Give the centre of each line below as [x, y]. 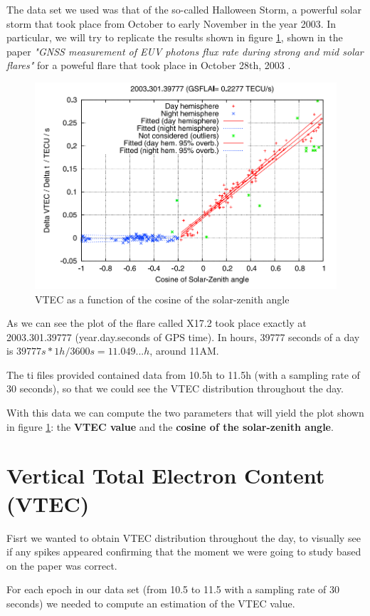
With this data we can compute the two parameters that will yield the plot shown [185, 413]
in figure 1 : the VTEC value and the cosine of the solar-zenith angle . [170, 426]
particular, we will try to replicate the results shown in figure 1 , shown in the [175, 37]
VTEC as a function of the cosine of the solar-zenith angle [162, 299]
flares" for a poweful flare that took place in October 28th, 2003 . [149, 65]
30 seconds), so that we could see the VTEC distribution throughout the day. [175, 388]
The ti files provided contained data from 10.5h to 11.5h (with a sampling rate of [183, 374]
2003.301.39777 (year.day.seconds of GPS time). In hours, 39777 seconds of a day [183, 336]
